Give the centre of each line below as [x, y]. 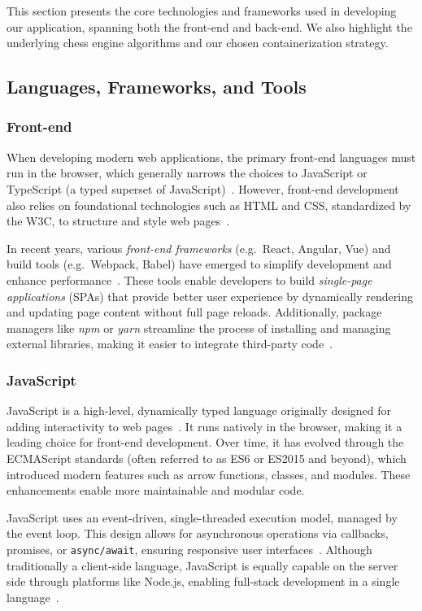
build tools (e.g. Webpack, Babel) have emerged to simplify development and [199, 264]
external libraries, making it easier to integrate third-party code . [170, 344]
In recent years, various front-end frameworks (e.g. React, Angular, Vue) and [199, 248]
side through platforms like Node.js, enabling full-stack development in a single [203, 581]
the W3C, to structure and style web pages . [118, 221]
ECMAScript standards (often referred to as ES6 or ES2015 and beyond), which [207, 458]
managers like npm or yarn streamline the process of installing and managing [199, 327]
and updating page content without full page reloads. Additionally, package [194, 312]
